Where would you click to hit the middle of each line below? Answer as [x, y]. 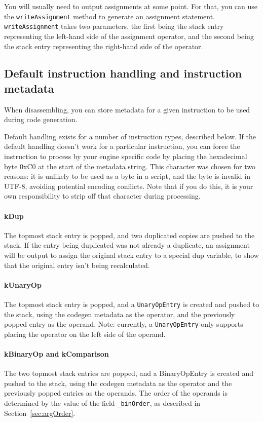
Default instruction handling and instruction [123, 73]
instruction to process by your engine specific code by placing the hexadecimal [126, 156]
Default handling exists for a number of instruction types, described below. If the [130, 136]
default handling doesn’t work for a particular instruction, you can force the [122, 146]
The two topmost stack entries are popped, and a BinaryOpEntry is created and [129, 373]
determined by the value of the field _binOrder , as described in [102, 403]
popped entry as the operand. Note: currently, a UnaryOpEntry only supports [124, 324]
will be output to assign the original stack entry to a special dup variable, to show [131, 255]
